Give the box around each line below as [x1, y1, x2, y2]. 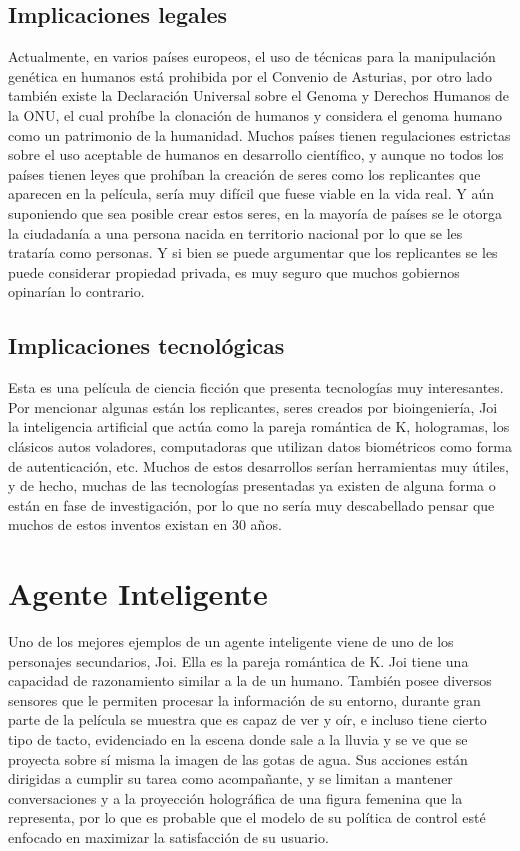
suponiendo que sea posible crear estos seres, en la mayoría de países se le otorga [8, 202, 502, 223]
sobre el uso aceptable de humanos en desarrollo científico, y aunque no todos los [8, 144, 504, 165]
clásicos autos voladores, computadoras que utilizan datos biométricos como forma [8, 435, 512, 456]
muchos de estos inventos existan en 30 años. [8, 514, 282, 535]
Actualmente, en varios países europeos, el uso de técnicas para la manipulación [8, 46, 496, 67]
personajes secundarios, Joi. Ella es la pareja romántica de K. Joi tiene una [8, 650, 469, 671]
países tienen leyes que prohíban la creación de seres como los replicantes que [8, 163, 481, 184]
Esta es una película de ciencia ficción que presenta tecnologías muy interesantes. [8, 377, 504, 398]
